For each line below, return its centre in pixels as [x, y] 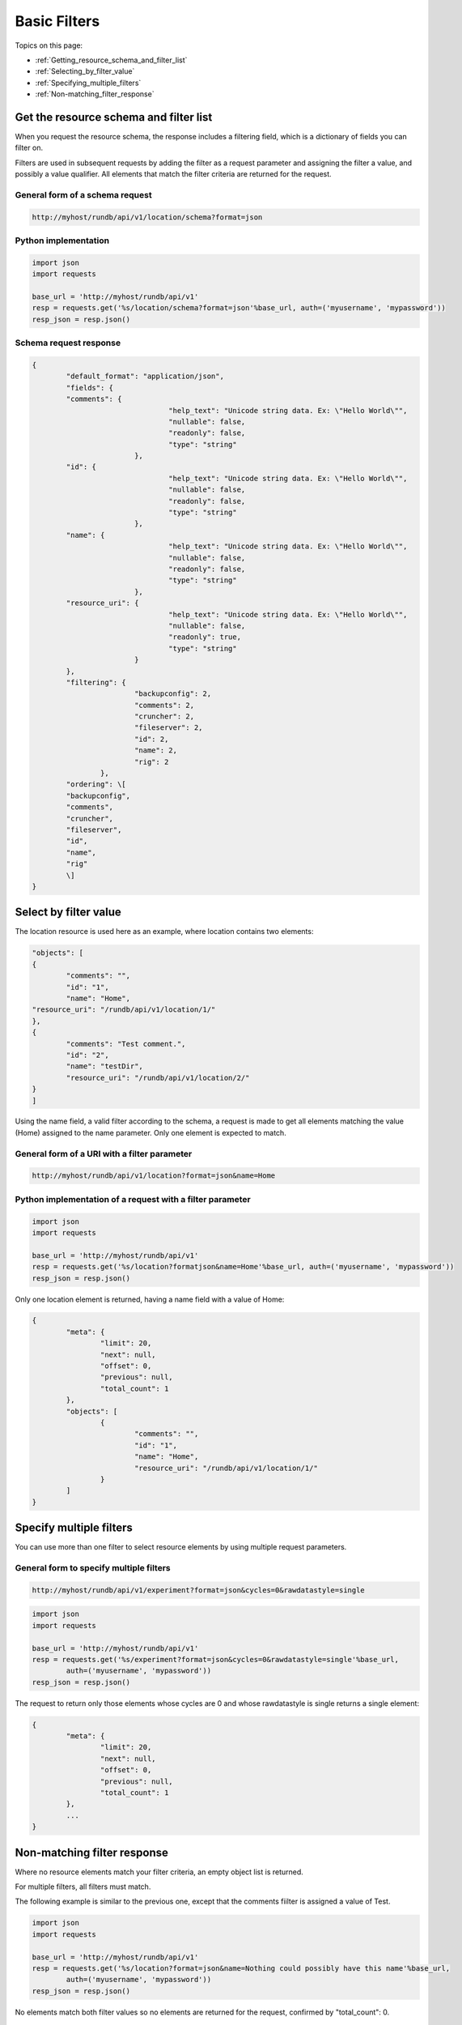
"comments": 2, [164, 705]
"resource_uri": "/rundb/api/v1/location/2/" [158, 1078]
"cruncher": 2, [164, 716]
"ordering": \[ [96, 784]
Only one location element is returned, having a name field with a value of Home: [150, 1299]
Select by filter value [68, 912]
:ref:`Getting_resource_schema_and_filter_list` [111, 60]
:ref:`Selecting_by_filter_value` [85, 71]
